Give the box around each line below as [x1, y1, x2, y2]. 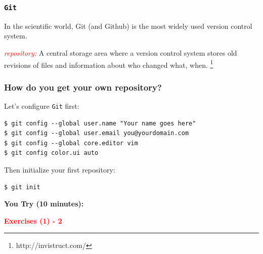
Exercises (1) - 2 [4, 215, 62, 226]
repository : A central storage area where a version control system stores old [4, 47, 237, 58]
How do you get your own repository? [4, 80, 162, 93]
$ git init [4, 183, 40, 191]
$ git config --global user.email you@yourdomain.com [4, 130, 189, 137]
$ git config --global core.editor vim [4, 139, 138, 147]
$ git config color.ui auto [4, 149, 99, 157]
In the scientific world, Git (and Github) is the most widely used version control [4, 20, 252, 31]
